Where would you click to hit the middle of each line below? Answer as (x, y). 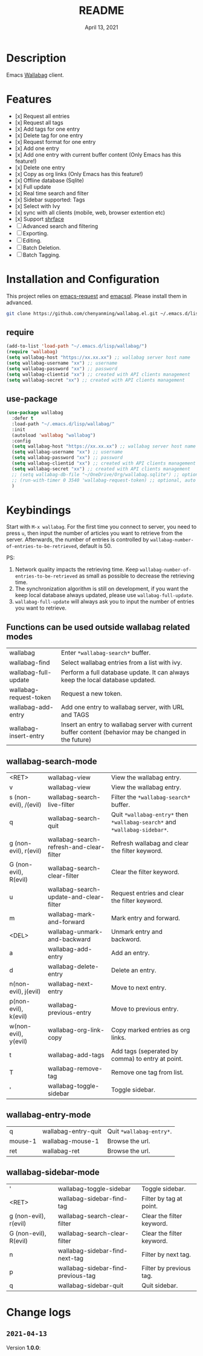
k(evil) (18, 1016)
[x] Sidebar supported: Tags (50, 200)
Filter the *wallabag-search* (151, 797)
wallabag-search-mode (52, 761)
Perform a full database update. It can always (125, 673)
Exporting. (36, 233)
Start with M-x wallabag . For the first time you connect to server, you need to (101, 527)
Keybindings (39, 510)
